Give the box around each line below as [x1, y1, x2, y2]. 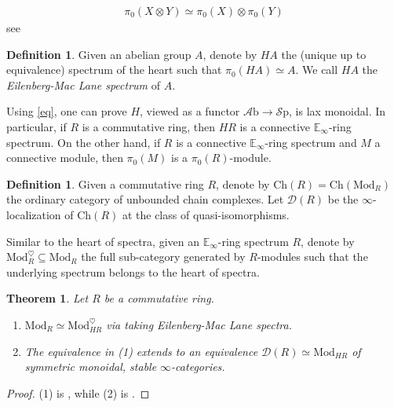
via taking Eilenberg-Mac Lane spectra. [106, 316, 292, 332]
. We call [295, 61, 338, 78]
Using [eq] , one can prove [6, 103, 127, 119]
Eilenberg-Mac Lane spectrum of [6, 76, 161, 93]
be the [327, 191, 359, 207]
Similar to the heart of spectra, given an [6, 233, 199, 249]
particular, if [6, 119, 67, 134]
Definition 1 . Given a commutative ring [6, 175, 204, 192]
